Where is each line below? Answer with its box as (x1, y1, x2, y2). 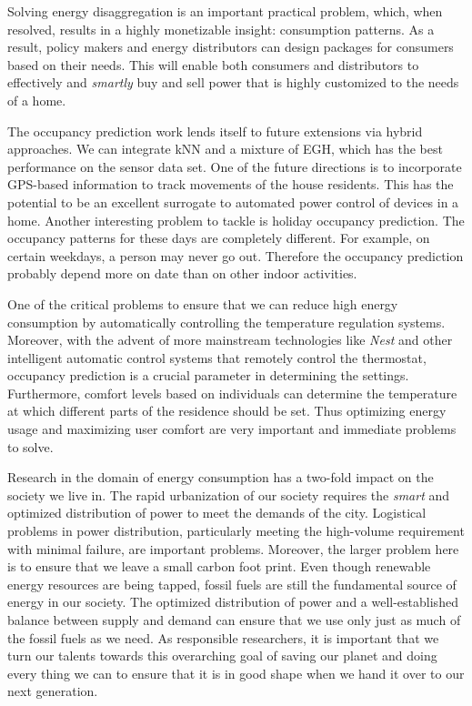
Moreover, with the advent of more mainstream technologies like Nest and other (7, 330, 453, 349)
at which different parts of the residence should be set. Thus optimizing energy (7, 401, 447, 420)
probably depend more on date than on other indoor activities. (7, 264, 357, 283)
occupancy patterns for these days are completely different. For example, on (7, 228, 430, 247)
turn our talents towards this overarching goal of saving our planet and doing (7, 646, 437, 665)
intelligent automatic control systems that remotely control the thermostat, (7, 348, 427, 367)
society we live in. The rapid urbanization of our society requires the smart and (7, 485, 450, 504)
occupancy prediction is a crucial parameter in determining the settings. (7, 366, 409, 385)
